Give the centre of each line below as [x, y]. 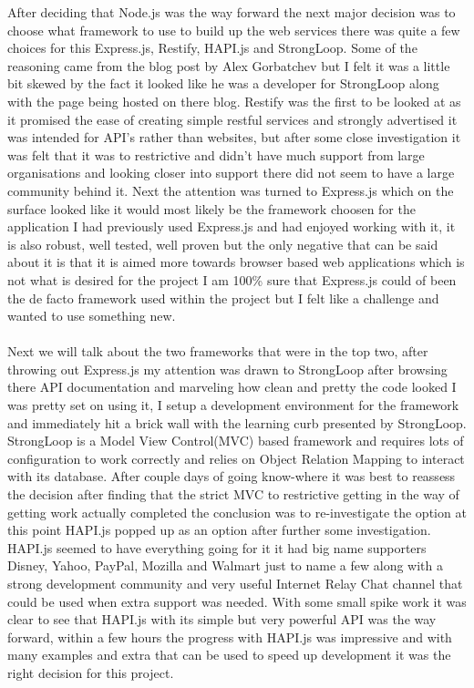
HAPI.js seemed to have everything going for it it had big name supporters [217, 547]
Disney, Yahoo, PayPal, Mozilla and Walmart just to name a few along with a [225, 565]
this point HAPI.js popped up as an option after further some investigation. [219, 530]
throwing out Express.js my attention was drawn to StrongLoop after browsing [227, 369]
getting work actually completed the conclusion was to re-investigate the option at [237, 512]
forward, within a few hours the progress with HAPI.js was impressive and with [230, 637]
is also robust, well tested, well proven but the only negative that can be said [223, 244]
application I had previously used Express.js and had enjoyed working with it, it [232, 226]
